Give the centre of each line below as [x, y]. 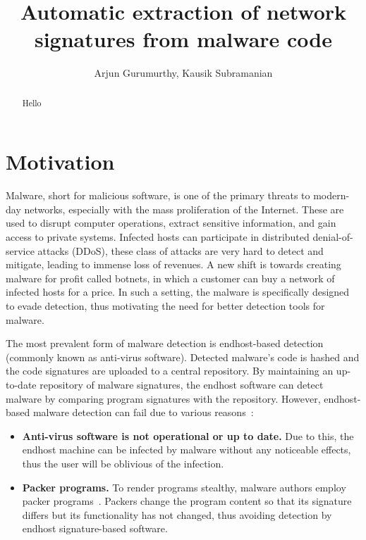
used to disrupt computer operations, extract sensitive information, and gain [171, 223]
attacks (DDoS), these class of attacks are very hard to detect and [181, 250]
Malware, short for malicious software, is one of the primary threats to [158, 195]
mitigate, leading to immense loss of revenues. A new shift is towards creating [173, 264]
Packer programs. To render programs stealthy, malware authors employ [184, 487]
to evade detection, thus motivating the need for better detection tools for [165, 306]
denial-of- [333, 237]
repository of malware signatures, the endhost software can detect [182, 385]
